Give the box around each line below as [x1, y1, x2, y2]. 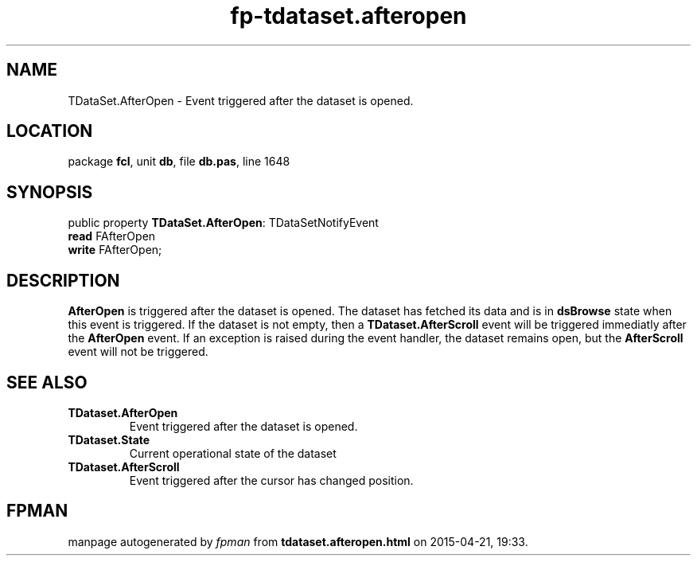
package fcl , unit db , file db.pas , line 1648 [68, 154, 290, 169]
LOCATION [6, 121, 93, 142]
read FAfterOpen [68, 229, 156, 244]
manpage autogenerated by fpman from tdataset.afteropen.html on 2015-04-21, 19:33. [68, 534, 528, 548]
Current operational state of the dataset [129, 446, 337, 460]
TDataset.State [68, 432, 150, 447]
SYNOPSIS [6, 181, 93, 202]
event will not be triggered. [68, 345, 208, 359]
